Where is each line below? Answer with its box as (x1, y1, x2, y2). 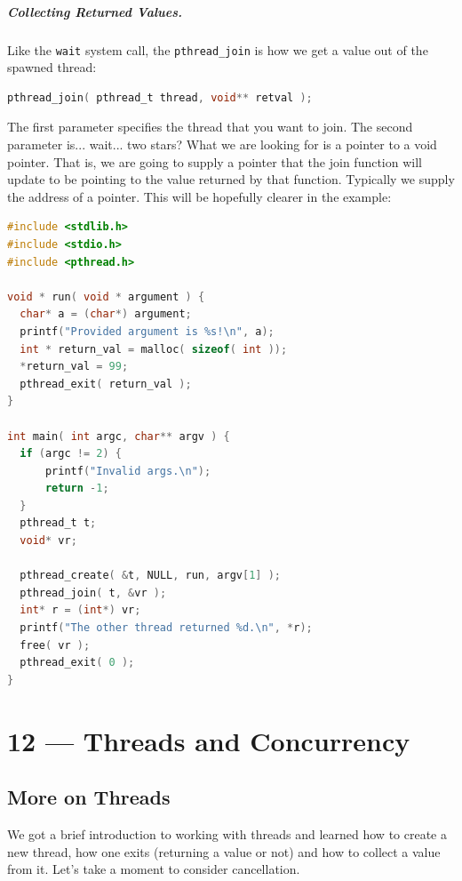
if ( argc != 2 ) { (20, 447, 122, 461)
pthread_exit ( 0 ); (20, 656, 135, 669)
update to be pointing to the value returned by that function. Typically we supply (7, 170, 455, 188)
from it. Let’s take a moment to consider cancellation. (7, 860, 300, 878)
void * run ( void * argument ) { (7, 290, 205, 303)
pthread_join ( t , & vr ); (20, 586, 167, 599)
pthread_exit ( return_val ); (20, 377, 192, 390)
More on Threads (7, 783, 171, 811)
